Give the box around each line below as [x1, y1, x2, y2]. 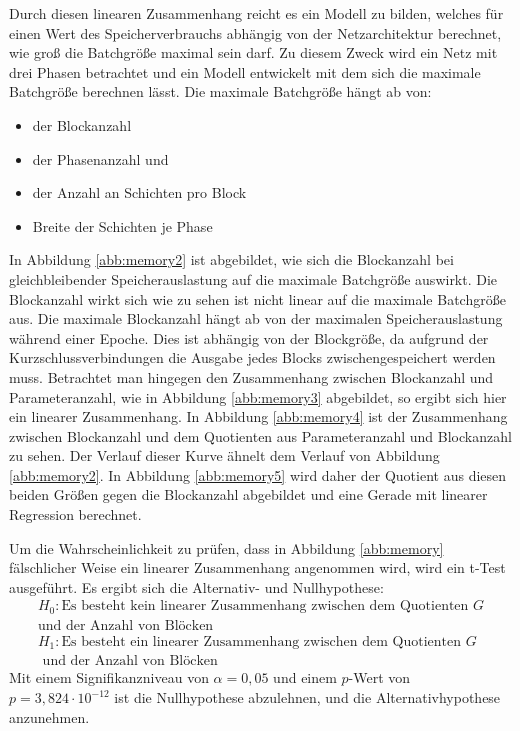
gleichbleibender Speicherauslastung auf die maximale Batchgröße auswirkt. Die [9, 268, 498, 289]
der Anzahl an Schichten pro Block [32, 182, 247, 203]
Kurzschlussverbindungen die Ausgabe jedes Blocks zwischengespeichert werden [9, 347, 496, 368]
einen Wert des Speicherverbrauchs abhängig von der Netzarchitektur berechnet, [9, 22, 502, 43]
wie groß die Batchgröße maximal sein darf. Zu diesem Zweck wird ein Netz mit [9, 42, 498, 63]
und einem [273, 667, 337, 688]
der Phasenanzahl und [32, 148, 169, 169]
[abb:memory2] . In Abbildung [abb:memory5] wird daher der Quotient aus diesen [9, 464, 507, 485]
